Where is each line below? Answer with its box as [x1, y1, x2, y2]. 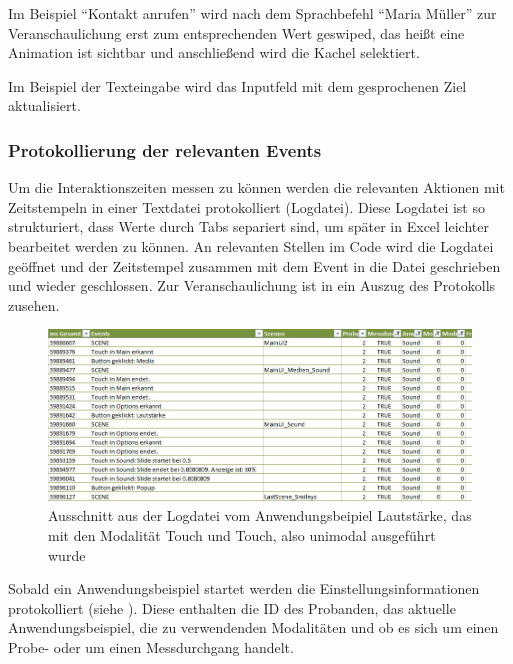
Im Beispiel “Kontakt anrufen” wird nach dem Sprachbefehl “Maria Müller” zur [8, 3, 497, 23]
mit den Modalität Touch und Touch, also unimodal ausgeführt [48, 525, 436, 546]
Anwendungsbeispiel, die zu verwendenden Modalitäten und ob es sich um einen [8, 617, 499, 638]
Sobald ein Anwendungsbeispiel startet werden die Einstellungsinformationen [8, 578, 480, 599]
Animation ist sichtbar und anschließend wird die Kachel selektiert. [8, 42, 420, 63]
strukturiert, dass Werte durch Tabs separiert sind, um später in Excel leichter [8, 216, 489, 237]
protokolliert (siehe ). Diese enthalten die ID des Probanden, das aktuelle [8, 597, 456, 618]
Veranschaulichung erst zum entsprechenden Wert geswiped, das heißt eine [8, 22, 465, 43]
